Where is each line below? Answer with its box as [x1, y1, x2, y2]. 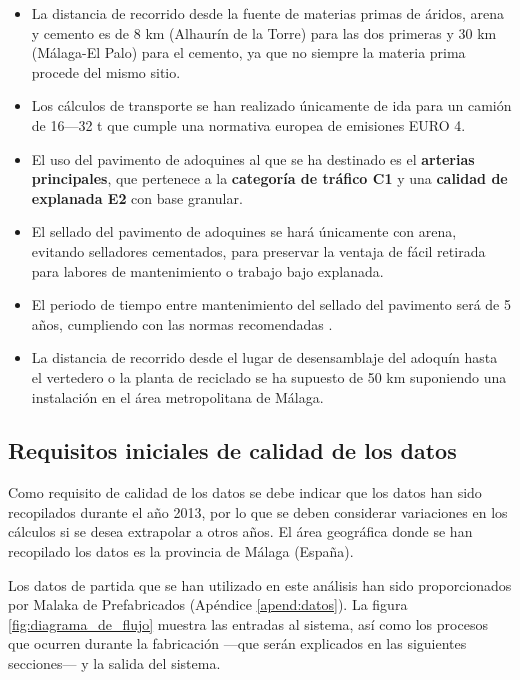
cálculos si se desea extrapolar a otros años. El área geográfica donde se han [8, 521, 473, 542]
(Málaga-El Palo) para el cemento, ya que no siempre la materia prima [31, 42, 466, 63]
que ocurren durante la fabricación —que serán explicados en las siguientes [8, 633, 467, 654]
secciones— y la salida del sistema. [8, 653, 221, 674]
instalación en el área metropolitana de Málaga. [31, 386, 324, 407]
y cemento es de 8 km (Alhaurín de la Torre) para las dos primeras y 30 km [31, 22, 497, 43]
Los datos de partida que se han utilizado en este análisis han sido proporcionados [8, 574, 512, 595]
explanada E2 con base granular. [31, 187, 243, 208]
